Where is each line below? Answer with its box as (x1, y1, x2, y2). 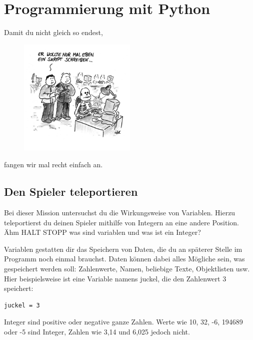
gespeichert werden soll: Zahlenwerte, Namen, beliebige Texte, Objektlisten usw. (4, 263, 250, 274)
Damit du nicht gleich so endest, (4, 27, 103, 38)
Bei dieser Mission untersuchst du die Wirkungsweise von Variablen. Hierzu (4, 207, 235, 218)
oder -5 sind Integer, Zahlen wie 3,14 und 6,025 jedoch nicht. (4, 326, 190, 337)
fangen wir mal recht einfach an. (4, 159, 103, 170)
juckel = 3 (4, 301, 40, 309)
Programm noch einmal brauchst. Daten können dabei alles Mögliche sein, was (4, 253, 245, 264)
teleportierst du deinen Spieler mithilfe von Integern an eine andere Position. (4, 217, 239, 227)
